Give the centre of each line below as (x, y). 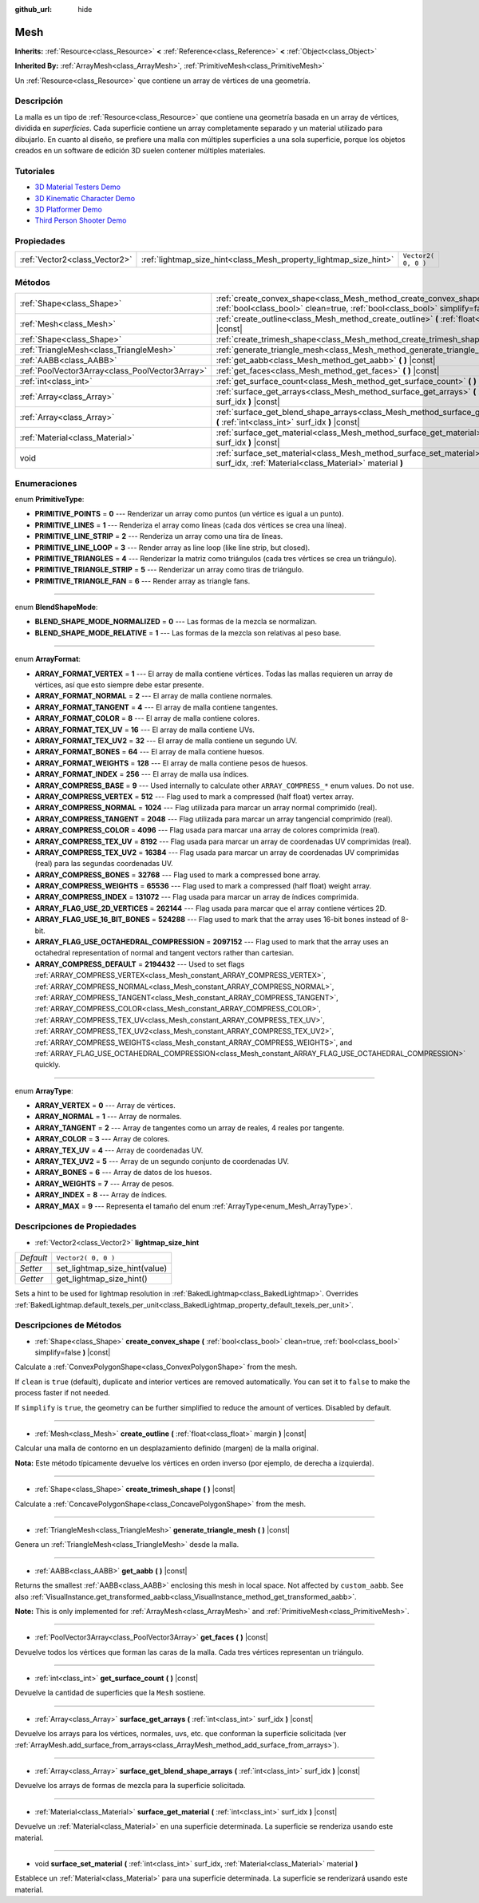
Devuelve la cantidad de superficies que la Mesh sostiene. (110, 1693)
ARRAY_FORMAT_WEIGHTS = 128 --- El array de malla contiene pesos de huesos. (171, 763)
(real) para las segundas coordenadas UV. (104, 864)
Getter (32, 1279)
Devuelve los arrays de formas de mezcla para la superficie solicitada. (131, 1786)
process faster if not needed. (63, 1393)
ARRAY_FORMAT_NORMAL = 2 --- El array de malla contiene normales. (154, 696)
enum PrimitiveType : (49, 499)
